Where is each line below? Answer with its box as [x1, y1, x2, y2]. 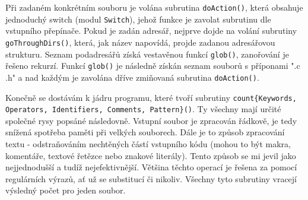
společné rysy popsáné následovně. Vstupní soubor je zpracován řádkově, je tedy [5, 114, 297, 126]
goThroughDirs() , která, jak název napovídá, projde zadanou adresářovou [5, 36, 275, 48]
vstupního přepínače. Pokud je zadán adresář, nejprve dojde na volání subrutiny [5, 24, 297, 37]
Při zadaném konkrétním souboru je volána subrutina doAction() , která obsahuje [5, 1, 303, 13]
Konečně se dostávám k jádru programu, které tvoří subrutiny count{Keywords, [5, 91, 297, 103]
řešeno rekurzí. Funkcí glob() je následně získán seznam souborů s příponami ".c [5, 59, 300, 72]
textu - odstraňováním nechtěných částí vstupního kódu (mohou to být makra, [5, 138, 291, 150]
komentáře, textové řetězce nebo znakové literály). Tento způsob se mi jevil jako [5, 149, 296, 161]
